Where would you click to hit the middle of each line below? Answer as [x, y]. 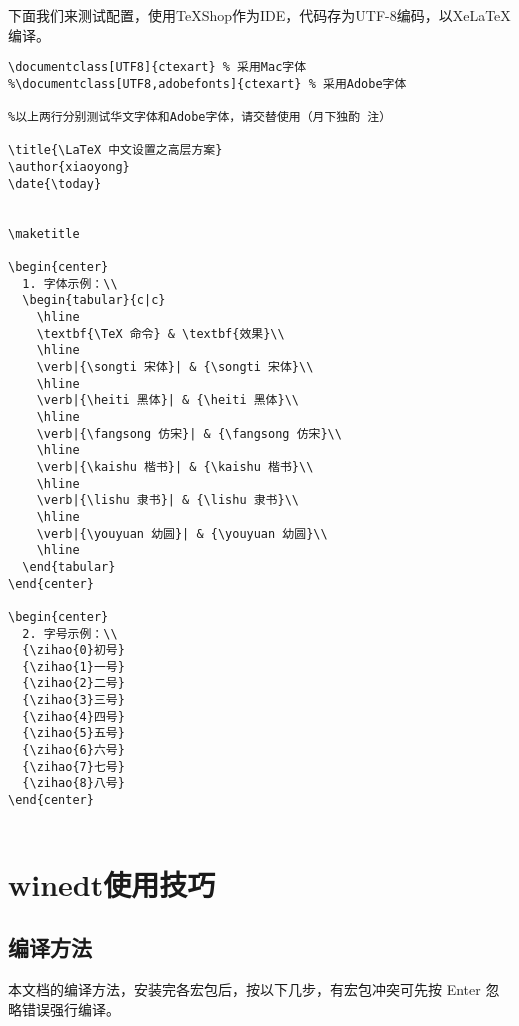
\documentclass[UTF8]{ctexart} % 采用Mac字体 [157, 67]
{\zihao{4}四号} [73, 716]
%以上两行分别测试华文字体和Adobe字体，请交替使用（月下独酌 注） [200, 117]
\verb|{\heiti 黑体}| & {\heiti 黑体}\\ [167, 400]
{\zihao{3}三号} [73, 700]
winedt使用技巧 [112, 883]
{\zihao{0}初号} [73, 650]
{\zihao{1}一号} [73, 666]
